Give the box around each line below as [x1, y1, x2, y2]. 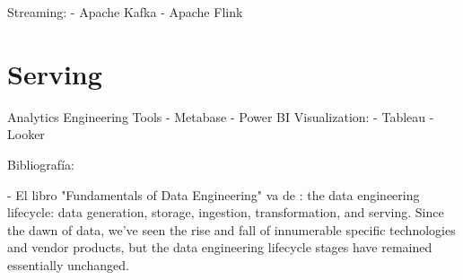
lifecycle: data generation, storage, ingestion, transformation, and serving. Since [7, 203, 444, 222]
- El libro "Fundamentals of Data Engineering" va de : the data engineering [7, 185, 420, 204]
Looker [7, 125, 45, 144]
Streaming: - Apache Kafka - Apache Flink [7, 3, 243, 21]
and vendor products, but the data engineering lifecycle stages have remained [7, 238, 432, 257]
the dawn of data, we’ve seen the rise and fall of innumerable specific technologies [7, 220, 456, 239]
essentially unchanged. [7, 255, 129, 274]
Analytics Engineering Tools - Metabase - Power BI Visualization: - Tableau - [7, 107, 434, 126]
